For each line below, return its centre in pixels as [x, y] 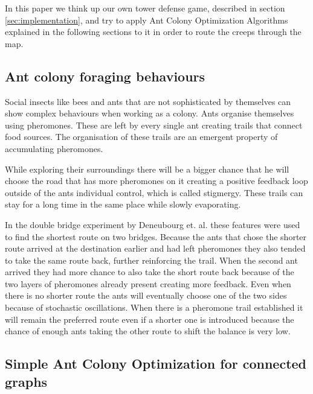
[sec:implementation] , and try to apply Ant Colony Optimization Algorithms [147, 20]
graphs [26, 381]
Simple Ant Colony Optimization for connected [156, 364]
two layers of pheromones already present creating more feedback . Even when [148, 283]
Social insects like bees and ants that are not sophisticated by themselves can [148, 101]
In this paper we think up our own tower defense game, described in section [145, 8]
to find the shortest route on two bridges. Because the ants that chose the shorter [156, 236]
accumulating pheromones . [54, 148]
